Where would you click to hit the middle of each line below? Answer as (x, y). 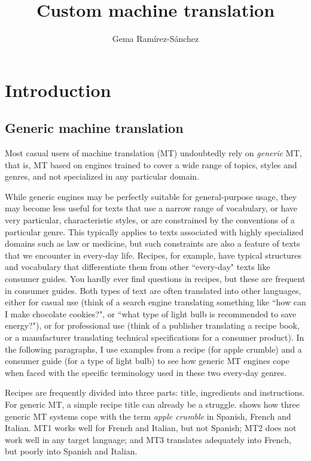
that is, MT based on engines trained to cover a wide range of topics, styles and (151, 164)
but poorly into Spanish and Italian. (71, 451)
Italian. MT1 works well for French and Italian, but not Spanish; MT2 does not (151, 428)
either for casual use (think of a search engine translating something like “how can (155, 302)
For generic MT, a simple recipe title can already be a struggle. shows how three (153, 404)
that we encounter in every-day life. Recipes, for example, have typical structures (153, 255)
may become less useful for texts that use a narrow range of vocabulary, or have (151, 208)
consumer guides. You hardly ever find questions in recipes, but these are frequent (155, 279)
